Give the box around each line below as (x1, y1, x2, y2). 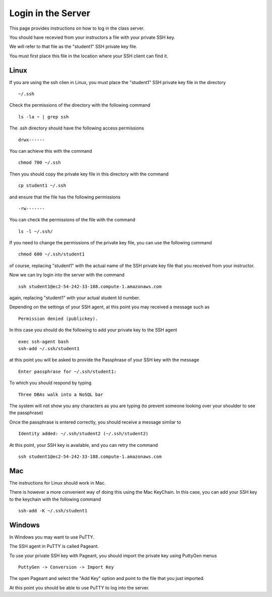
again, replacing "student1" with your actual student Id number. (9, 295, 141, 301)
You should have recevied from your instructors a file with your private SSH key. (9, 34, 176, 40)
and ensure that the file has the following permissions (9, 194, 121, 200)
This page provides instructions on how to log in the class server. (9, 25, 145, 31)
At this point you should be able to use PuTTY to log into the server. (9, 584, 150, 590)
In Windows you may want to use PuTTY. (9, 534, 95, 540)
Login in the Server (9, 8, 91, 19)
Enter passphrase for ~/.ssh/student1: (18, 368, 117, 374)
